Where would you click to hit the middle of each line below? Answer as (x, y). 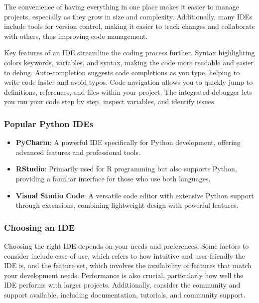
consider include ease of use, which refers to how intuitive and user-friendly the (125, 255)
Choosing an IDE (39, 227)
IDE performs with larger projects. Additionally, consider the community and (122, 285)
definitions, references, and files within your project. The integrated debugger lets (128, 91)
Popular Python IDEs (49, 123)
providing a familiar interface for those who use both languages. (113, 178)
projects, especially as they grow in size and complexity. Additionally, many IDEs (128, 16)
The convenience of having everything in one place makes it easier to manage (122, 6)
